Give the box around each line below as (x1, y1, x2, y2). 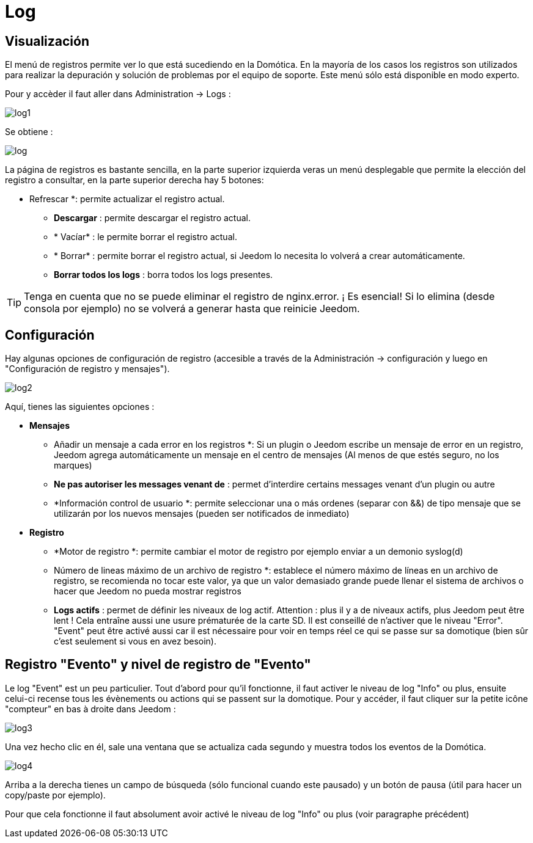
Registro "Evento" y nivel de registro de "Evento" (5, 657, 311, 673)
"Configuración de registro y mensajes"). (5, 363, 170, 374)
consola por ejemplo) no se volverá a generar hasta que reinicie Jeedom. (24, 302, 360, 315)
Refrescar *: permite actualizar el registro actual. (29, 194, 225, 205)
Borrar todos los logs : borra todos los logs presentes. (54, 269, 273, 280)
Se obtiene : (5, 126, 53, 137)
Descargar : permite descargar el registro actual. (54, 213, 251, 224)
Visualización (5, 33, 89, 49)
